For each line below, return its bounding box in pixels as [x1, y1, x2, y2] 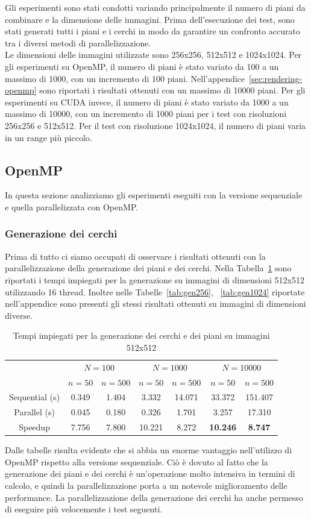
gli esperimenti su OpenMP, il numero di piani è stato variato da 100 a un [5, 60, 279, 72]
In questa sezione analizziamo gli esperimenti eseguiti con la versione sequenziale [5, 189, 303, 201]
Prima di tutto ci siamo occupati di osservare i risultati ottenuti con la [5, 250, 266, 262]
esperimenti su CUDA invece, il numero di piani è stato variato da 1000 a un [5, 95, 289, 108]
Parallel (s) [14, 406, 55, 418]
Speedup [19, 421, 50, 433]
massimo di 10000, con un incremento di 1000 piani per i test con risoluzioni [5, 107, 287, 120]
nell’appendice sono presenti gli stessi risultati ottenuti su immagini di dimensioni [5, 297, 306, 310]
